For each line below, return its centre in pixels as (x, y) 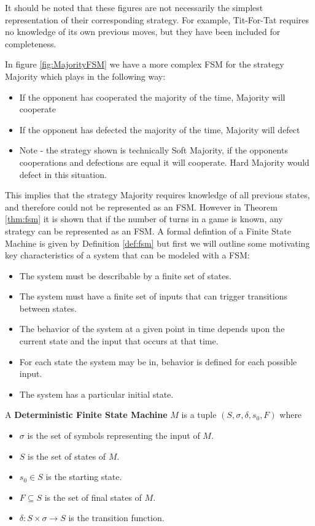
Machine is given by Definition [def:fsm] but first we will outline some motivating (157, 243)
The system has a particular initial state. (96, 394)
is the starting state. (84, 477)
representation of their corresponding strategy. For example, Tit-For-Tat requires (157, 19)
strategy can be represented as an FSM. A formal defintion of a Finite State (148, 230)
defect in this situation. (63, 174)
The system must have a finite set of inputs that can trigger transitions (153, 296)
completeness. (31, 43)
